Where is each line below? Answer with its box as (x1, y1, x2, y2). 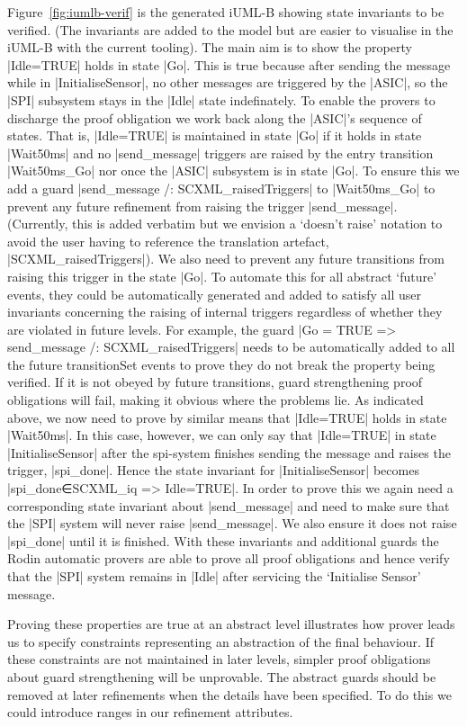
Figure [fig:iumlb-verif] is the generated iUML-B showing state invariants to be (7, 3, 445, 21)
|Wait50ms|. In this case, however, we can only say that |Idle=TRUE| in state (7, 426, 436, 444)
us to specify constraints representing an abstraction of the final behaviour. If (7, 632, 434, 651)
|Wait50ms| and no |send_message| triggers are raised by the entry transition (7, 143, 434, 162)
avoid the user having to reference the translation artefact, (7, 231, 329, 250)
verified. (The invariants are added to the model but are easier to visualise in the (7, 20, 454, 39)
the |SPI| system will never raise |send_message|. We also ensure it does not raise (7, 514, 457, 533)
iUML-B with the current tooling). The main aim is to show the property (7, 38, 412, 57)
